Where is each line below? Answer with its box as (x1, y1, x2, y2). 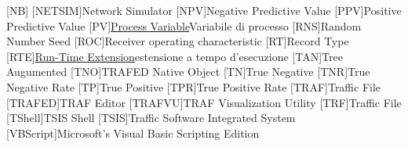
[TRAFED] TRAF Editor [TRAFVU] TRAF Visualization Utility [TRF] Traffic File (6, 94, 402, 110)
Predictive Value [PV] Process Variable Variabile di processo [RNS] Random (6, 17, 362, 34)
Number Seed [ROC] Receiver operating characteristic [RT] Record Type (6, 33, 349, 49)
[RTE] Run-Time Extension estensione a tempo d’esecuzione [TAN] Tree (6, 48, 343, 64)
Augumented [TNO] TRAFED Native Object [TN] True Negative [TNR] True (6, 63, 370, 80)
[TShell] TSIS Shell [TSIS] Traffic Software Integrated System (6, 109, 296, 126)
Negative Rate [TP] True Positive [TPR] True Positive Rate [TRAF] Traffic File (6, 78, 381, 95)
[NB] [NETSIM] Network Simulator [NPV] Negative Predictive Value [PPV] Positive (6, 2, 402, 18)
